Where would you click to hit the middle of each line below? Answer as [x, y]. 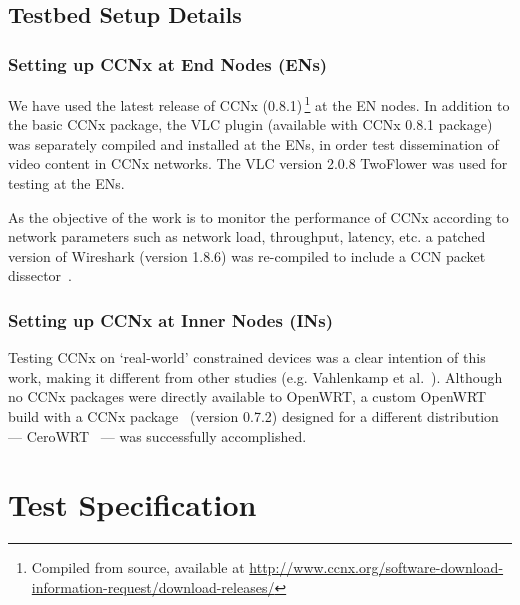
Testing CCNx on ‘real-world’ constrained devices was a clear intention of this [247, 357]
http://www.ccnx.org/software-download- [376, 567]
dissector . [40, 275]
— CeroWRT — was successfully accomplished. [157, 435]
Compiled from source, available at [138, 567]
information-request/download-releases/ [153, 586]
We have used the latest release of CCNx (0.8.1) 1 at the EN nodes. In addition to [259, 103]
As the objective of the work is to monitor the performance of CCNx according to [258, 216]
